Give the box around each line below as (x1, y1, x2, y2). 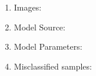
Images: (14, 1, 42, 13)
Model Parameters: (14, 40, 82, 53)
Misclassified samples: (14, 60, 92, 72)
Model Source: (14, 20, 65, 33)
